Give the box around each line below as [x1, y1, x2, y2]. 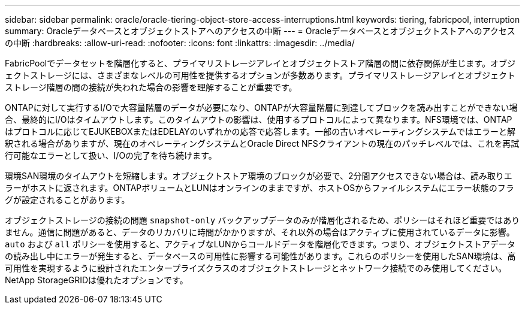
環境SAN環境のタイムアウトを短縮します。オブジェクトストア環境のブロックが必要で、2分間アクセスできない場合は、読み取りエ [5, 171, 512, 181]
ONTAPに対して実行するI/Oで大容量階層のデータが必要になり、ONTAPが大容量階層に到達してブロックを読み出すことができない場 [5, 102, 518, 113]
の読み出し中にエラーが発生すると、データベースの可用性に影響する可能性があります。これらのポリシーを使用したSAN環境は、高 [5, 251, 516, 261]
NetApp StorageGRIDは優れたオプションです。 [5, 275, 188, 285]
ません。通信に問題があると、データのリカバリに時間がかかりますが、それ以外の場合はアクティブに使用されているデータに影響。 [5, 227, 515, 237]
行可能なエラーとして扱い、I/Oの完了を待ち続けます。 [5, 150, 217, 160]
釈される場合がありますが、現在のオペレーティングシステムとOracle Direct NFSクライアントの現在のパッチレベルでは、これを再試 [5, 138, 520, 149]
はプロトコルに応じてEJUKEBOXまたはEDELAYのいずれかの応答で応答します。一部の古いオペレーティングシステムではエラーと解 [5, 126, 515, 137]
